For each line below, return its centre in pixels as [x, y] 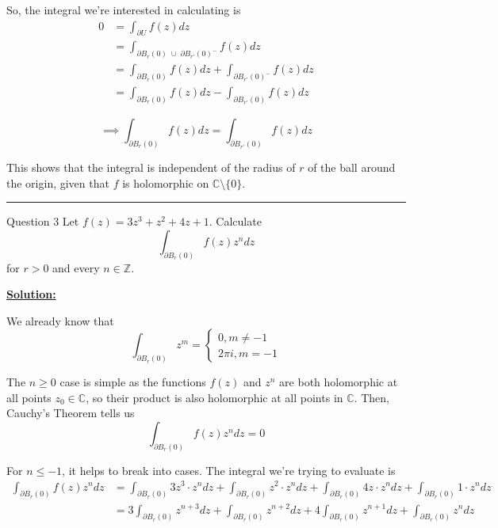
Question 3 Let [43, 221]
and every [76, 267]
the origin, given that [58, 182]
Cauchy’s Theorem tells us [71, 413]
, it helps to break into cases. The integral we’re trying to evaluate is [229, 470]
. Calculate [235, 221]
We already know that [60, 320]
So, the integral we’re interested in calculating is [124, 9]
